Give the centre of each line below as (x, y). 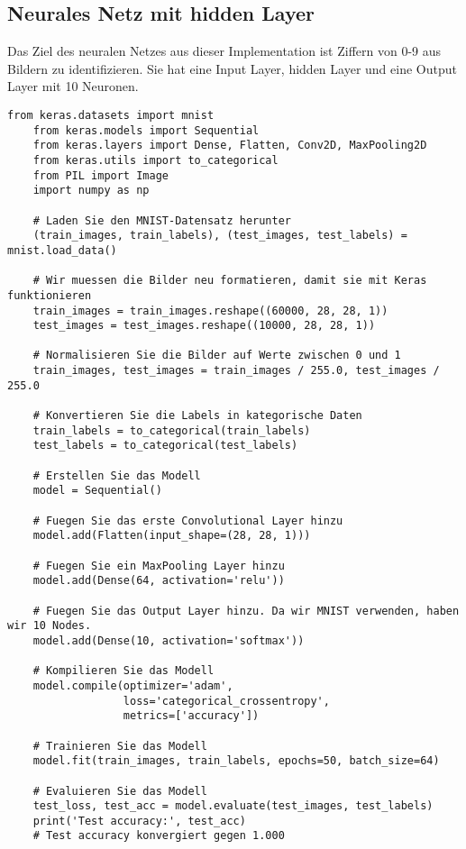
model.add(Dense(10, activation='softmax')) (169, 640)
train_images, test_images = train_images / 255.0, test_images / (236, 371)
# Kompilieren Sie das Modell (123, 671)
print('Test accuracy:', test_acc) (139, 821)
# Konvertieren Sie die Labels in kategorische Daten (197, 416)
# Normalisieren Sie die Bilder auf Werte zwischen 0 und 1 (217, 356)
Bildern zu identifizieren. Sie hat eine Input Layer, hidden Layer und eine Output (232, 68)
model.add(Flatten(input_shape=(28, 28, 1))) (172, 536)
